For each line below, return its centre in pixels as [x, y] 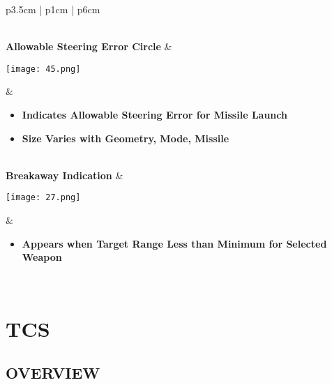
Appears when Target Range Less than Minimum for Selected [174, 243]
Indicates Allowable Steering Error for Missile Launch [154, 115]
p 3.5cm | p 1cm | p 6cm [53, 9]
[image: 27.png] [43, 198]
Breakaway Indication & [65, 175]
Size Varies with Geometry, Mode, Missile [126, 138]
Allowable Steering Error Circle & [89, 46]
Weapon [42, 257]
